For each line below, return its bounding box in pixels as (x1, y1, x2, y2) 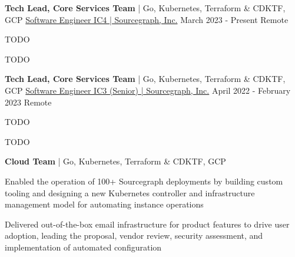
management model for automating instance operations (5, 198, 204, 210)
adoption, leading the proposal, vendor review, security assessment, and (5, 229, 263, 242)
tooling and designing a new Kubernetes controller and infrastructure (5, 186, 255, 199)
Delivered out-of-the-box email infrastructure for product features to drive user (5, 218, 290, 230)
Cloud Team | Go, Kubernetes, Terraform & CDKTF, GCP (5, 155, 226, 167)
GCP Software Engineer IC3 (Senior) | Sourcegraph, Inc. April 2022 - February (5, 84, 291, 96)
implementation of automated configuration (5, 240, 162, 253)
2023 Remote (5, 95, 52, 108)
